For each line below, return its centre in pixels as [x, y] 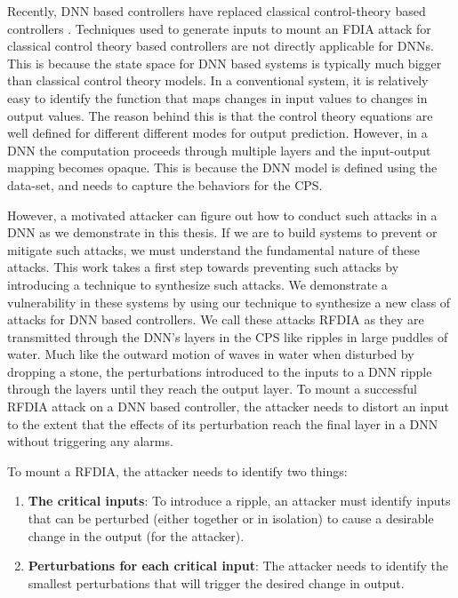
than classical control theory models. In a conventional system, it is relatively [218, 80]
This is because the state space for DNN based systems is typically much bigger [225, 63]
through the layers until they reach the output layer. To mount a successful [212, 389]
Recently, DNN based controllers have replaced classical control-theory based [217, 11]
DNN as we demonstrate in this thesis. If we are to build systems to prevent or [222, 232]
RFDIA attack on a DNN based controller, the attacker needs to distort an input [228, 407]
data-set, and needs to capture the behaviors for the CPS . [165, 184]
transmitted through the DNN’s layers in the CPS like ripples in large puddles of [228, 336]
